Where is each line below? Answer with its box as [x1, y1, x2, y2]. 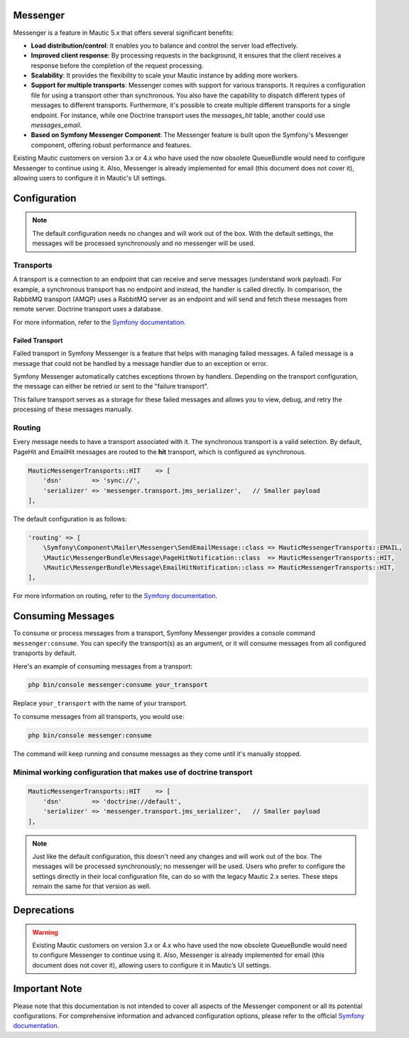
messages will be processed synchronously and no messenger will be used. [32, 239, 256, 248]
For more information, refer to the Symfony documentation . [13, 318, 186, 326]
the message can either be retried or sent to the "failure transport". [13, 382, 209, 391]
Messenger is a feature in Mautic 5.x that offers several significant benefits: [13, 28, 234, 37]
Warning [32, 928, 58, 936]
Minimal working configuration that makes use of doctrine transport [13, 767, 253, 777]
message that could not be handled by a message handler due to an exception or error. [13, 359, 268, 367]
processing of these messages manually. [13, 405, 133, 413]
